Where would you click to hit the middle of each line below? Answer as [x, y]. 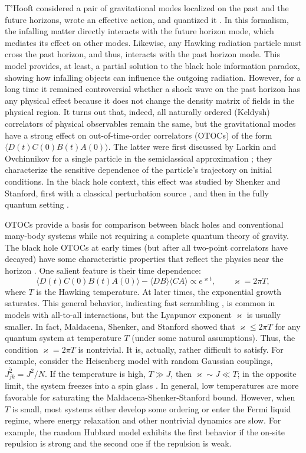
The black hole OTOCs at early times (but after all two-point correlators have [146, 247]
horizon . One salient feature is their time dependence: [103, 270]
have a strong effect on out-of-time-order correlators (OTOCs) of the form [139, 135]
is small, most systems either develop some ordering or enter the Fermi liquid [152, 408]
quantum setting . [37, 204]
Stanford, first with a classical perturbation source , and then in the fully [137, 193]
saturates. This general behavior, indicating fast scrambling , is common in [140, 303]
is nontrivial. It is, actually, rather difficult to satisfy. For [181, 349]
